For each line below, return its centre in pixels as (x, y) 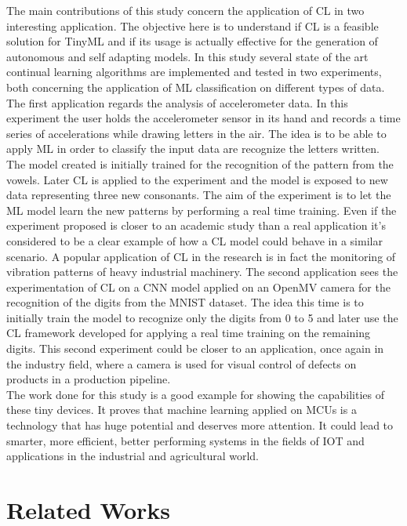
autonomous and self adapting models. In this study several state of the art (187, 56)
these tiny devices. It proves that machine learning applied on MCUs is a (182, 410)
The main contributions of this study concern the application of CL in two (185, 10)
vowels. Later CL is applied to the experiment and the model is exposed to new (197, 179)
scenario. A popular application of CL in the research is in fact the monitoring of (201, 256)
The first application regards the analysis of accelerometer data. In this (177, 102)
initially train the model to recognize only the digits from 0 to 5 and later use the (202, 317)
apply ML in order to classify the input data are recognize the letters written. (193, 149)
